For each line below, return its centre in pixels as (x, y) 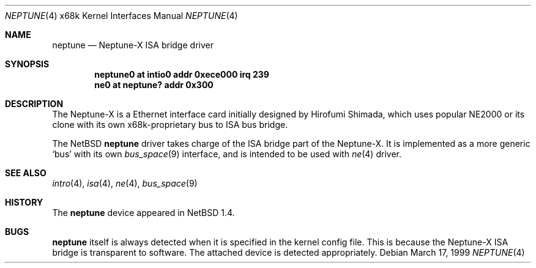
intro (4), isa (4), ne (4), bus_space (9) (125, 183)
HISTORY (24, 202)
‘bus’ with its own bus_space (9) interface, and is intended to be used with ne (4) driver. (227, 154)
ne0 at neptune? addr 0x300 (154, 85)
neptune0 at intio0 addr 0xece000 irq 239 (182, 74)
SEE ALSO (26, 173)
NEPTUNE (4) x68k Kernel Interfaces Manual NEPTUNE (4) (121, 16)
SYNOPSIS (27, 64)
